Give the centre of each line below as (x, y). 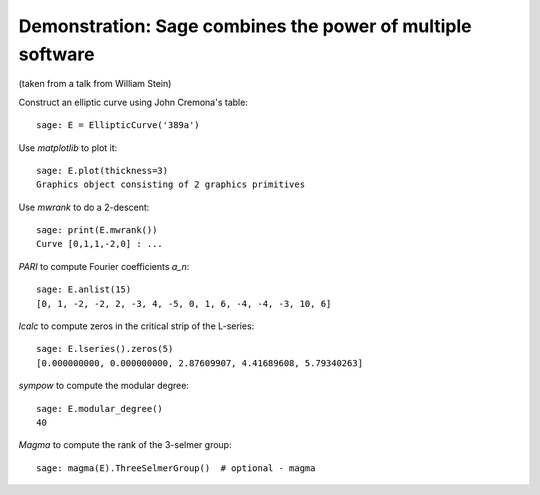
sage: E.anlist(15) (84, 289)
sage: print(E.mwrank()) (97, 230)
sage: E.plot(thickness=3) (102, 170)
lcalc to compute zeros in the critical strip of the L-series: (136, 326)
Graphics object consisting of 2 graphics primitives (170, 184)
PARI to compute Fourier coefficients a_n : (104, 266)
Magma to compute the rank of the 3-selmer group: (125, 445)
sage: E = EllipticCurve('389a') (118, 125)
